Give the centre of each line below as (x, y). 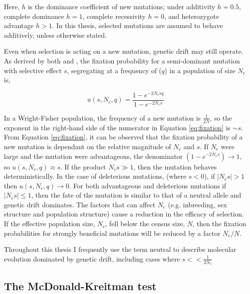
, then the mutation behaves (175, 166)
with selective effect (33, 70)
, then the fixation (220, 224)
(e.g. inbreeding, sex (198, 204)
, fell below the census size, (145, 224)
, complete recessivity (114, 16)
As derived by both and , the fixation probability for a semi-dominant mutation (122, 60)
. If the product (83, 166)
